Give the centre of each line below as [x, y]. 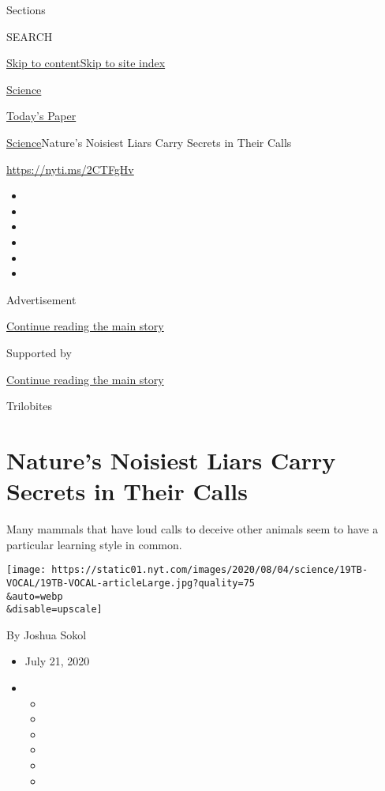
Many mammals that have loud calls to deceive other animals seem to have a [192, 529]
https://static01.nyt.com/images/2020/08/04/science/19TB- [210, 570]
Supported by [39, 352]
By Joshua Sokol [47, 634]
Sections [26, 9]
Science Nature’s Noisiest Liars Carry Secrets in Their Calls [149, 142]
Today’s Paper [41, 116]
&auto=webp [35, 596]
